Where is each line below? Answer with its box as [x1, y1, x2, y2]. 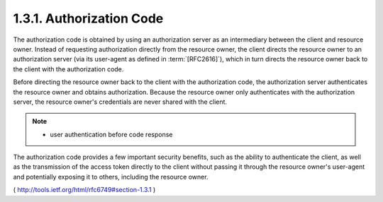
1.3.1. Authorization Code [13, 11, 164, 26]
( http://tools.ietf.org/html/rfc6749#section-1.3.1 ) [13, 186, 156, 194]
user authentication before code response [50, 130, 173, 138]
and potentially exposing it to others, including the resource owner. [13, 172, 209, 181]
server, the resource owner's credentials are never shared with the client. [13, 97, 227, 106]
